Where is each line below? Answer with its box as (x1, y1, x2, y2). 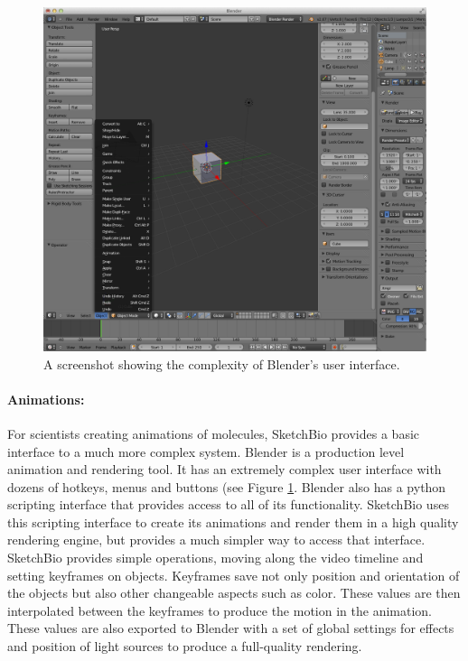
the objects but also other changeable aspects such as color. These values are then (7, 583, 461, 602)
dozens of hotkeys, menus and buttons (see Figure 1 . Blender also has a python (7, 477, 446, 496)
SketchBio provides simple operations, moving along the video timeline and (7, 548, 424, 567)
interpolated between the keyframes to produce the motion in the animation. (7, 600, 432, 619)
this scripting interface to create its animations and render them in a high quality (7, 512, 459, 531)
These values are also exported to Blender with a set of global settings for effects (7, 619, 454, 638)
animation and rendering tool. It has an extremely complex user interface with (7, 460, 442, 479)
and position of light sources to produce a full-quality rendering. (7, 637, 362, 656)
